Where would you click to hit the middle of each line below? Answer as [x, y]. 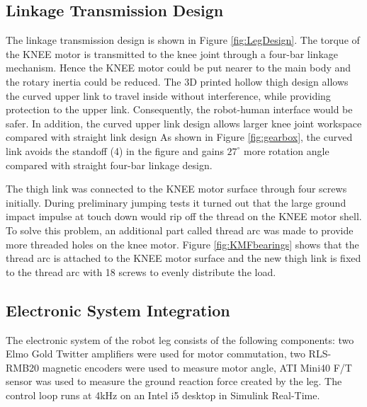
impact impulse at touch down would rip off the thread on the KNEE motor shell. [184, 216]
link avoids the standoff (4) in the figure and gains [115, 150]
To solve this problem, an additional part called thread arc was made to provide [180, 230]
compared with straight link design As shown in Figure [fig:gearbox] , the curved [179, 137]
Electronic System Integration [118, 310]
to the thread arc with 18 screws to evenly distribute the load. [141, 271]
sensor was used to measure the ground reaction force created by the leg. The [174, 381]
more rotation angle [287, 150]
